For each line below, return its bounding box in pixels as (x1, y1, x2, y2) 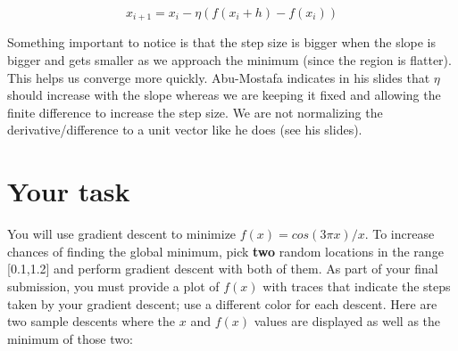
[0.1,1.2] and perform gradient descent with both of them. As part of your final (7, 259, 438, 278)
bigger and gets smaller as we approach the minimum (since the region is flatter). (7, 51, 452, 69)
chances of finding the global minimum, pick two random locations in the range (7, 241, 444, 260)
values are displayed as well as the (254, 312, 441, 331)
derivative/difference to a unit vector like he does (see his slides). (7, 120, 362, 139)
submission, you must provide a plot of (7, 276, 220, 295)
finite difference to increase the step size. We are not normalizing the (7, 102, 383, 121)
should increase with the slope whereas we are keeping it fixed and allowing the (7, 86, 441, 104)
